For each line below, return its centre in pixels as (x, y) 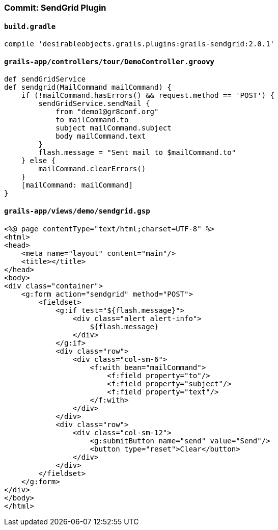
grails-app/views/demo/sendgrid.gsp (77, 211)
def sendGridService (45, 79)
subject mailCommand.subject (114, 128)
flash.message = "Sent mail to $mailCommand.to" (137, 153)
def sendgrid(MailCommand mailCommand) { (88, 87)
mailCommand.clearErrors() (92, 169)
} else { (38, 161)
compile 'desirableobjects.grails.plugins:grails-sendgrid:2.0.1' (140, 44)
